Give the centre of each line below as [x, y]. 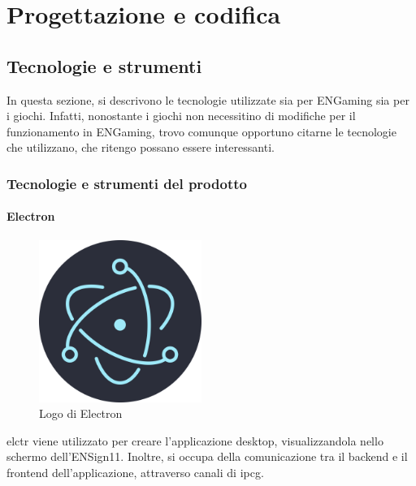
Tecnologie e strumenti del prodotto [127, 183]
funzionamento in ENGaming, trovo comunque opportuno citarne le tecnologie [201, 131]
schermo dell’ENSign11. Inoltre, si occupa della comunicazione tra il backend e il [207, 456]
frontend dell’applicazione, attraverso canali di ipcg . [135, 472]
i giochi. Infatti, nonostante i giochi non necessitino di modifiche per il [181, 116]
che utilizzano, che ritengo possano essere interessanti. [141, 147]
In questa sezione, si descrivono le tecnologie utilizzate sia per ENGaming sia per [208, 99]
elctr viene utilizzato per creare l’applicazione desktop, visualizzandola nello [195, 440]
